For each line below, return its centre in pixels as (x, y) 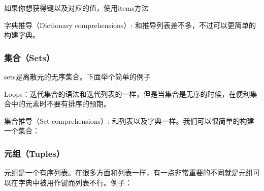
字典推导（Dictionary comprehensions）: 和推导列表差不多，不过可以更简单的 (130, 25)
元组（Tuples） (35, 153)
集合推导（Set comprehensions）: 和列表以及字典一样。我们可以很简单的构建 (129, 120)
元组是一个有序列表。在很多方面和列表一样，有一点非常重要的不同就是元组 (128, 172)
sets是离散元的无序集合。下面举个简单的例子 (77, 76)
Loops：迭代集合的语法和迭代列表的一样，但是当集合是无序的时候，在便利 (127, 93)
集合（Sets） (29, 57)
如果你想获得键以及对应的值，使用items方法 (76, 8)
